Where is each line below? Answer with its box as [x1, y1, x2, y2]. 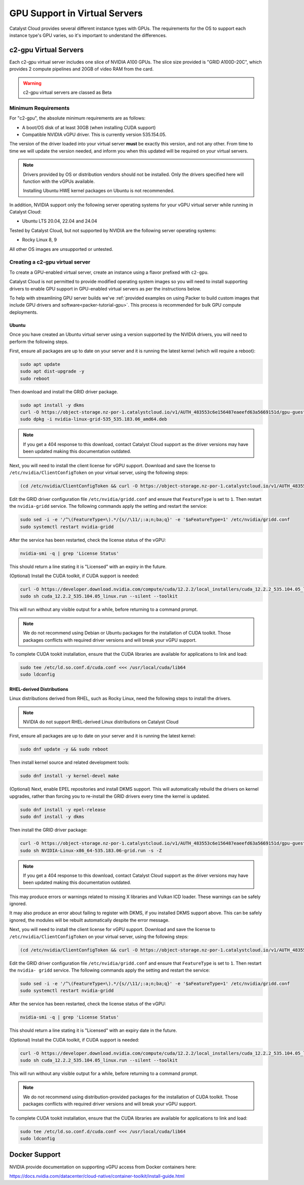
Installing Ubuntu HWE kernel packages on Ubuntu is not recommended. [23, 188, 175, 194]
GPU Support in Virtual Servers [9, 8, 143, 19]
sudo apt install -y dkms [20, 402, 85, 408]
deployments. [9, 309, 38, 315]
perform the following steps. [9, 339, 68, 345]
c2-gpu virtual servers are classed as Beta [23, 89, 112, 96]
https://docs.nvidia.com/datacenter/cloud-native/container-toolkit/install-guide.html [9, 1173, 185, 1179]
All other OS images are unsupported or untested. [9, 246, 113, 252]
